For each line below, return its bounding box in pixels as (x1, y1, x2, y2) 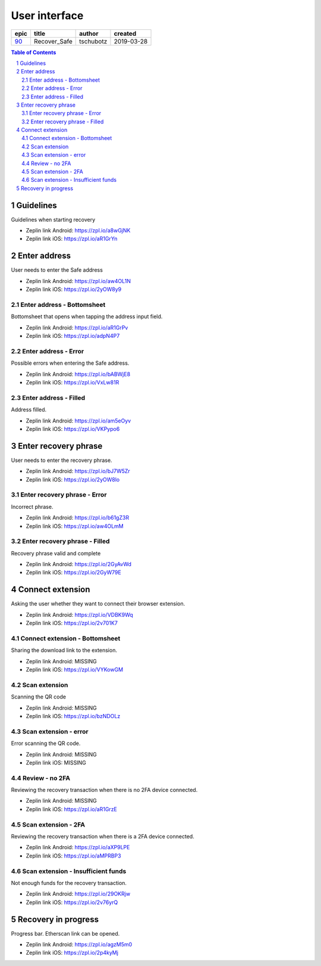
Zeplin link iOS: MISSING (26, 759, 86, 766)
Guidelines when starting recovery (11, 216, 96, 223)
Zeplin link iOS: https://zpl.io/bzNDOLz (26, 713, 121, 719)
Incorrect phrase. (11, 503, 53, 510)
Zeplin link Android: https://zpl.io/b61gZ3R (26, 514, 130, 521)
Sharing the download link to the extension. (11, 647, 117, 654)
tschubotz (79, 37, 108, 45)
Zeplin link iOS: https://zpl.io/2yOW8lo (26, 476, 120, 483)
